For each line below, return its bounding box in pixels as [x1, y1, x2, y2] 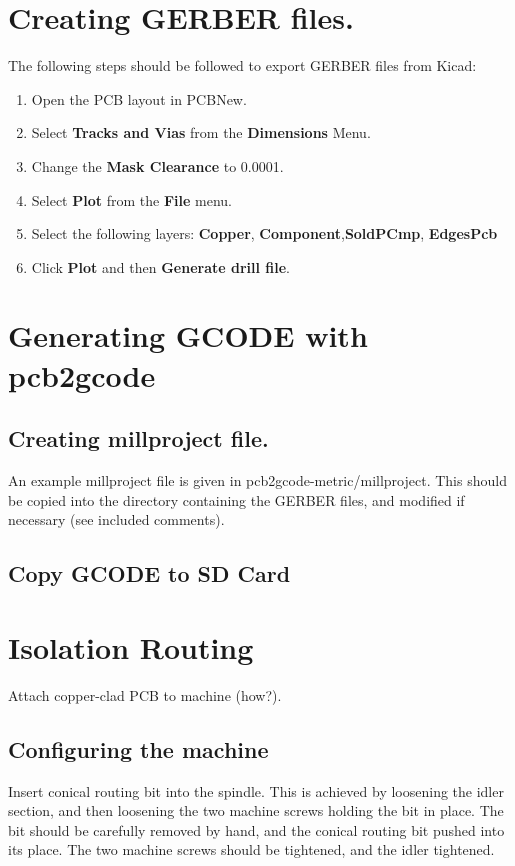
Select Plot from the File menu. [31, 189, 232, 210]
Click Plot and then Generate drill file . [31, 256, 291, 277]
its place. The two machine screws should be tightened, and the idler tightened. [8, 839, 495, 860]
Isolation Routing [8, 626, 254, 667]
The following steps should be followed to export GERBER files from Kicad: [8, 55, 477, 76]
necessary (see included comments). [8, 509, 225, 530]
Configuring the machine [8, 733, 269, 764]
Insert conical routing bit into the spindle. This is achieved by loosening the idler [8, 780, 504, 801]
